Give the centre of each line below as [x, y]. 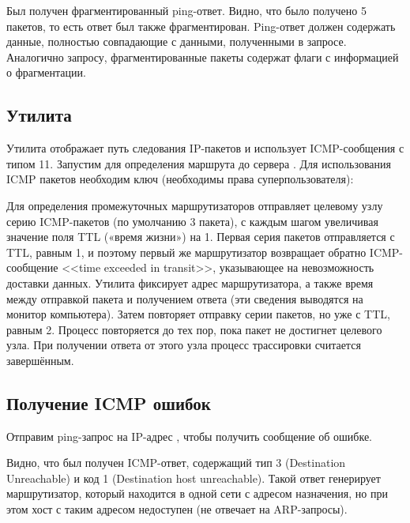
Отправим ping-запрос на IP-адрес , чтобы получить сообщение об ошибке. [189, 436]
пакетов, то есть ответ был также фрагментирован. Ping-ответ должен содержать [201, 26]
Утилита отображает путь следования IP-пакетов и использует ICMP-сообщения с [205, 148]
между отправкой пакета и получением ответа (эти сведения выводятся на [185, 298]
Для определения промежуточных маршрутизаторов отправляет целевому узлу [195, 205]
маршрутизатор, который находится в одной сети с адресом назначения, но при [197, 493]
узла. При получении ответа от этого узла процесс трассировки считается [184, 345]
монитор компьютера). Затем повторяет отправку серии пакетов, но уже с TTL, [198, 314]
